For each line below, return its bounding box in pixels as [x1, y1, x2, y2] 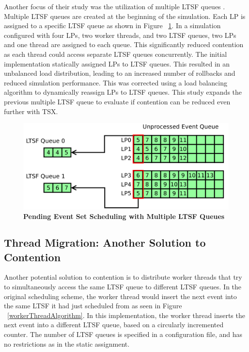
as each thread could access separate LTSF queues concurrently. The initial [4, 49, 227, 59]
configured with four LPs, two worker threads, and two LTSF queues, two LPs [4, 30, 236, 40]
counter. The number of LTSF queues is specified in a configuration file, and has [4, 329, 242, 339]
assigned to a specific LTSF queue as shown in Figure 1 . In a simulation [4, 20, 221, 31]
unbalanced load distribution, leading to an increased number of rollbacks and [4, 68, 235, 78]
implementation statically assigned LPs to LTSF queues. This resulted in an [4, 58, 230, 68]
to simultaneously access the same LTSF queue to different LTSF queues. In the [4, 281, 242, 291]
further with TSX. [4, 106, 58, 116]
